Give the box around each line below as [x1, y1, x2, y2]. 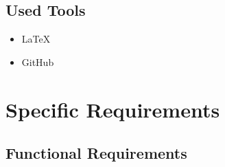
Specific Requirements [5, 95, 220, 123]
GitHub [21, 54, 54, 69]
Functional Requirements [5, 142, 187, 164]
